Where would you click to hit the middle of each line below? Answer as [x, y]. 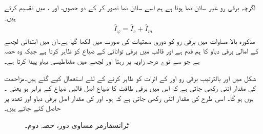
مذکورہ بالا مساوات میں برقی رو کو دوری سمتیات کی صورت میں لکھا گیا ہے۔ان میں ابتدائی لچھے [130, 41]
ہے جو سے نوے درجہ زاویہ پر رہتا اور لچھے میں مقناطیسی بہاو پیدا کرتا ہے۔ [102, 61]
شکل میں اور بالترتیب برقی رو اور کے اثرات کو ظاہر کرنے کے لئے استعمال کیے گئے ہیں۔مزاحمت [130, 78]
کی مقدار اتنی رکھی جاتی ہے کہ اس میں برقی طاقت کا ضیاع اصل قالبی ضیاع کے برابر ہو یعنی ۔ [130, 88]
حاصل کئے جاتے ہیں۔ [33, 108]
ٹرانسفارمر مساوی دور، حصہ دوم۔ [77, 125]
